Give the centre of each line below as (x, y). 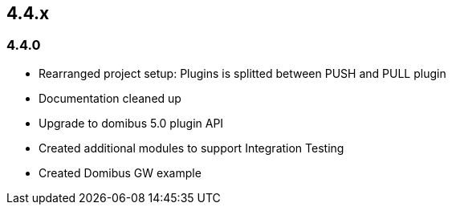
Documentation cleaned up (110, 98)
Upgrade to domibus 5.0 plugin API (131, 123)
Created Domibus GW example (120, 172)
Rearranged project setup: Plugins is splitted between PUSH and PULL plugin (242, 73)
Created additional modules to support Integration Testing (191, 148)
